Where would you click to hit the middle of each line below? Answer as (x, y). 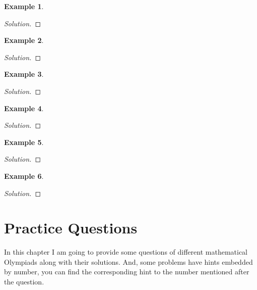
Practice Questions (71, 228)
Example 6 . (24, 176)
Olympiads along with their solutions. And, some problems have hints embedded (128, 261)
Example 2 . (24, 40)
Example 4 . (24, 108)
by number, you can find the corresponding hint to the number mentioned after (127, 272)
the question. (24, 282)
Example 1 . (24, 6)
